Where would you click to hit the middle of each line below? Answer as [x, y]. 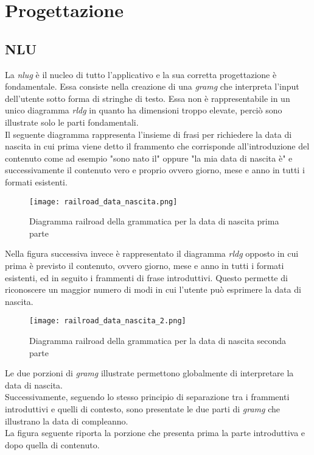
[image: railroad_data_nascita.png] [103, 202]
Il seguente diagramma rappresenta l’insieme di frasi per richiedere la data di [148, 134]
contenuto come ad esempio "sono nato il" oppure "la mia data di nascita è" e [149, 158]
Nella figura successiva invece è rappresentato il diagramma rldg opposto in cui [152, 253]
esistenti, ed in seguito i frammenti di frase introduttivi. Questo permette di [146, 277]
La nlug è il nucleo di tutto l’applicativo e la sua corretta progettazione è [141, 74]
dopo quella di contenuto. [52, 444]
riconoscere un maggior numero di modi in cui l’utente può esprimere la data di [153, 289]
